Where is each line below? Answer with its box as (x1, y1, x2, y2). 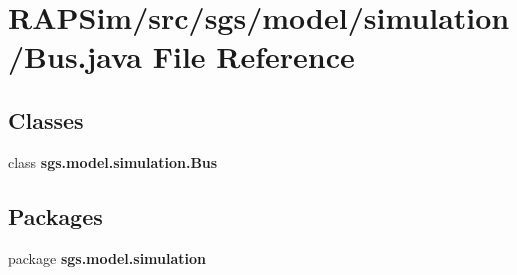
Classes (8, 104, 84, 135)
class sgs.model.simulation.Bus (8, 151, 218, 172)
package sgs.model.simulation (8, 247, 207, 268)
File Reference (152, 36, 355, 77)
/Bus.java (8, 36, 142, 77)
